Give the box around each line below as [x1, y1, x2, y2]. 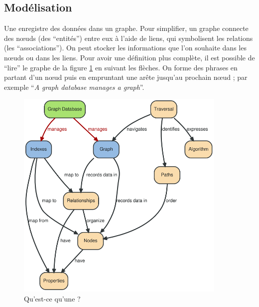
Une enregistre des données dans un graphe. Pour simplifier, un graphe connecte [4, 23, 249, 33]
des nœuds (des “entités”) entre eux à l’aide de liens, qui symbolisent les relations [4, 32, 253, 43]
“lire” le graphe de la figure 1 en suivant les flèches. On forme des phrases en [4, 62, 238, 72]
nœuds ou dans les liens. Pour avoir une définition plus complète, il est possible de [4, 52, 255, 62]
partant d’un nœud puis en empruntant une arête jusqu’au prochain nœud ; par [4, 72, 248, 82]
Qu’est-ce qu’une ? [24, 293, 81, 304]
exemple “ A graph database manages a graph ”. [4, 81, 144, 92]
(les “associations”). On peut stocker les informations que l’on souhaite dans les [4, 42, 247, 53]
